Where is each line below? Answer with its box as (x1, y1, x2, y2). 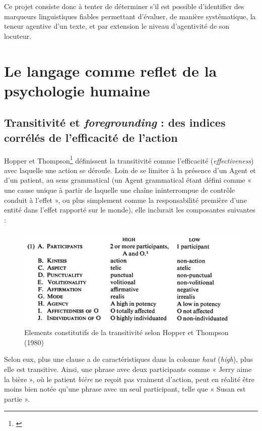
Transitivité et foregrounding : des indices (4, 115, 226, 130)
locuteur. (4, 30, 32, 41)
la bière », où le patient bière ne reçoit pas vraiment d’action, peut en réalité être (4, 373, 254, 384)
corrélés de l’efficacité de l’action (4, 129, 178, 145)
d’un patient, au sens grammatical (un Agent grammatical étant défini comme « (4, 175, 251, 185)
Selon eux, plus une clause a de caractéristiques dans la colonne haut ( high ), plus (4, 354, 253, 364)
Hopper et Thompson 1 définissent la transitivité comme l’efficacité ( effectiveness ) (4, 153, 254, 166)
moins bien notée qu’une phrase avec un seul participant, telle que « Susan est (4, 384, 246, 394)
